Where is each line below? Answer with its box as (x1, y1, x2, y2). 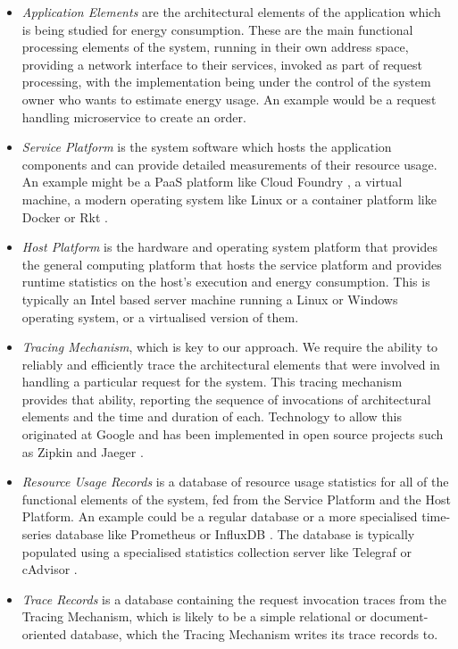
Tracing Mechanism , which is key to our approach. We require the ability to (21, 337, 438, 356)
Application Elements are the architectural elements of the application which (21, 3, 441, 21)
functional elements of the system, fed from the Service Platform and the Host (21, 489, 451, 508)
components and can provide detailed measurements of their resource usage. (21, 154, 437, 173)
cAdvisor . (21, 560, 78, 578)
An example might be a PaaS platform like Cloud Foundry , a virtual (21, 172, 403, 191)
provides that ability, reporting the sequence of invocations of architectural (21, 389, 431, 408)
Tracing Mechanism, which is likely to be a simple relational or (21, 607, 367, 626)
